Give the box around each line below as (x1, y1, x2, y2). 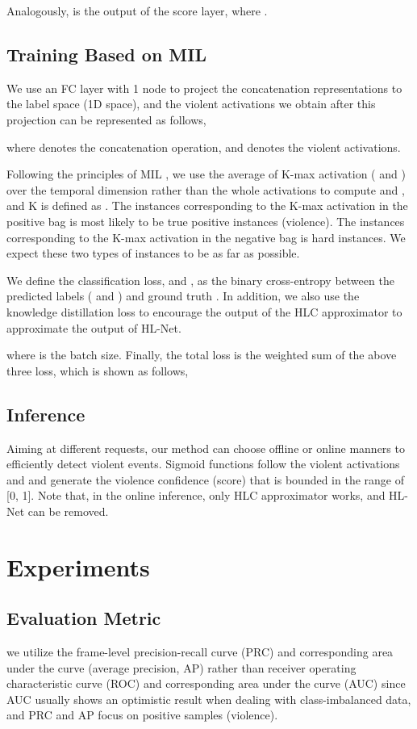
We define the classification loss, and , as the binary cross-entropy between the (6, 271, 394, 288)
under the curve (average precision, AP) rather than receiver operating (6, 659, 357, 676)
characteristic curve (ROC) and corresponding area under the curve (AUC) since (6, 675, 406, 692)
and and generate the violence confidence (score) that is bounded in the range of (6, 471, 404, 488)
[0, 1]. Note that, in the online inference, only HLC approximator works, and (6, 487, 386, 504)
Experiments (6, 550, 150, 583)
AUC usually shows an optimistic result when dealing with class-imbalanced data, (6, 690, 411, 707)
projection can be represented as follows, (6, 111, 206, 128)
